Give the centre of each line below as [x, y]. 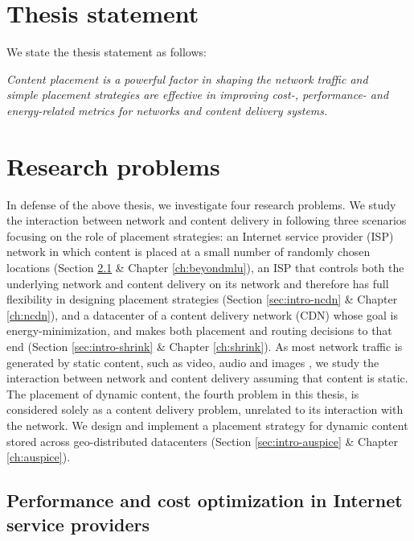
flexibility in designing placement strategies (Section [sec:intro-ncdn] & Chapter [202, 299]
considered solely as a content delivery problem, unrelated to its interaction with [205, 409]
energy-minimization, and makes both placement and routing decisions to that [199, 330]
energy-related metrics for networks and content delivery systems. [167, 110]
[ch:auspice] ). [39, 457]
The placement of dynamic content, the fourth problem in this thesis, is [183, 393]
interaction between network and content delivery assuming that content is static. [207, 378]
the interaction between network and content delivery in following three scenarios [207, 220]
